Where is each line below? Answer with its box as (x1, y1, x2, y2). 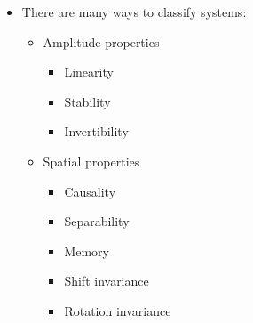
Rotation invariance (64, 301, 171, 319)
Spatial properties (43, 151, 140, 170)
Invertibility (64, 122, 129, 141)
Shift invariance (64, 271, 149, 290)
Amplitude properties (43, 32, 160, 51)
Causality (64, 182, 116, 200)
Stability (64, 92, 111, 110)
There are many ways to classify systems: (21, 3, 247, 20)
